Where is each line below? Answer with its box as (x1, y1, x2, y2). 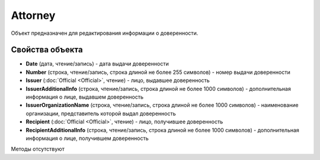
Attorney (11, 9, 56, 22)
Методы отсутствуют (11, 145, 65, 153)
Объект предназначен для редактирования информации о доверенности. (11, 30, 199, 37)
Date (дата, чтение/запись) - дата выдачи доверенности (25, 60, 169, 67)
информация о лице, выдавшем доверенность (25, 93, 144, 100)
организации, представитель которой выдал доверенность (25, 110, 176, 117)
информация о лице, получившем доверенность (25, 135, 149, 142)
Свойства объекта (11, 45, 83, 55)
